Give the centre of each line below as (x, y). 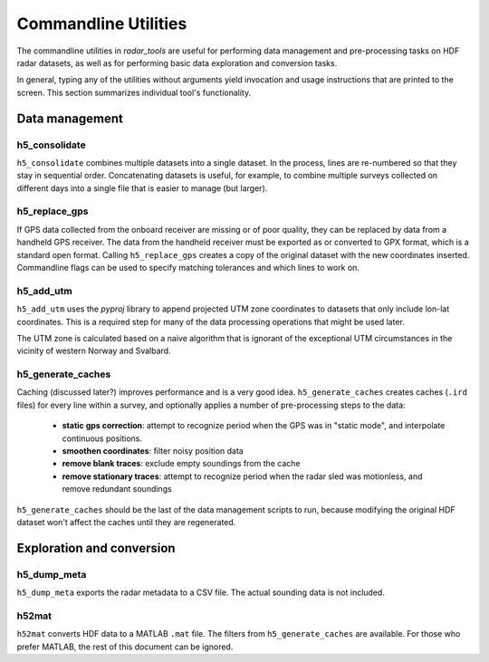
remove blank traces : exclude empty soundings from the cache (181, 464)
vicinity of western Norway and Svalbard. (94, 351)
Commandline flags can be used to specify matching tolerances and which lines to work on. (188, 267)
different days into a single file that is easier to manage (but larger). (142, 188)
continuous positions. (102, 438)
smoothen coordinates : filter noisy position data (153, 451)
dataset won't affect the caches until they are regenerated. (126, 522)
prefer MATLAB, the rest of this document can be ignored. (125, 647)
